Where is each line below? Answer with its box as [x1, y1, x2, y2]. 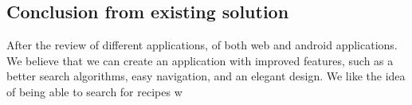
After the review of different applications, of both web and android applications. [6, 37, 398, 53]
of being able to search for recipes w [6, 83, 182, 99]
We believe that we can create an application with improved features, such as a [6, 52, 394, 68]
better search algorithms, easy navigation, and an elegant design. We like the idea [6, 68, 406, 84]
